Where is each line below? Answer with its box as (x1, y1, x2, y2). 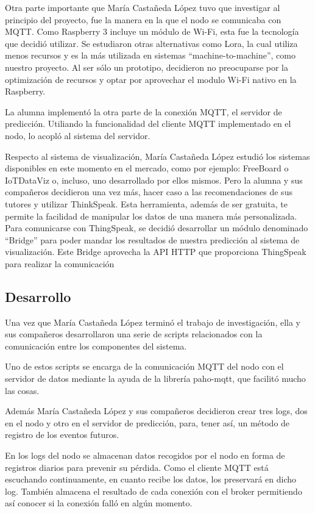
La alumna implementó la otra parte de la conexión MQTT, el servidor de (5, 105, 282, 118)
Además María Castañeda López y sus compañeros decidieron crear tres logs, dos (5, 404, 308, 417)
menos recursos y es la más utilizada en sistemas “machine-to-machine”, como (5, 49, 296, 62)
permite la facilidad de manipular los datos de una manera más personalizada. (5, 209, 297, 222)
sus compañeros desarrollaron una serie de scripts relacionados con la (5, 328, 263, 340)
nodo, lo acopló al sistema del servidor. (5, 129, 150, 142)
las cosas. (5, 384, 40, 396)
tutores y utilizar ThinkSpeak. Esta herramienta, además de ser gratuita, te (5, 197, 288, 210)
